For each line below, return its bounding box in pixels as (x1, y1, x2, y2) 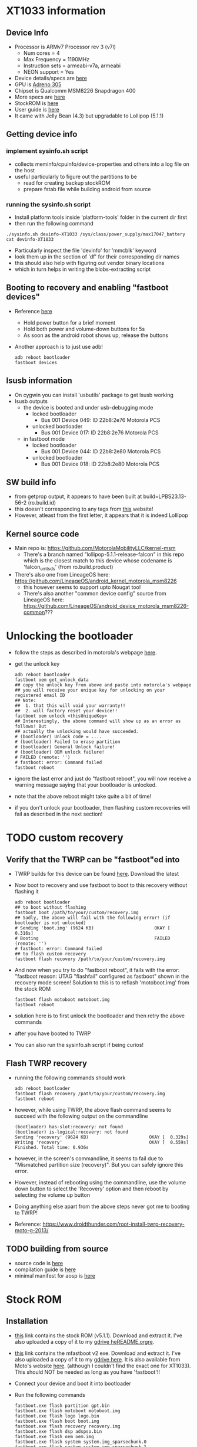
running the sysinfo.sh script (6, 200, 91, 208)
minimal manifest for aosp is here (14, 1272, 96, 1279)
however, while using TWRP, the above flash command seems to (14, 1106, 172, 1113)
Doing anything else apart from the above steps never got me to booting (14, 1203, 190, 1210)
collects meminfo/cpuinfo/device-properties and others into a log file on (14, 161, 190, 168)
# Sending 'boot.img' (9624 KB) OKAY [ (14, 925, 171, 931)
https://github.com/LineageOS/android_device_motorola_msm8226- (23, 603, 189, 610)
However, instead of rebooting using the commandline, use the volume (14, 1178, 186, 1186)
